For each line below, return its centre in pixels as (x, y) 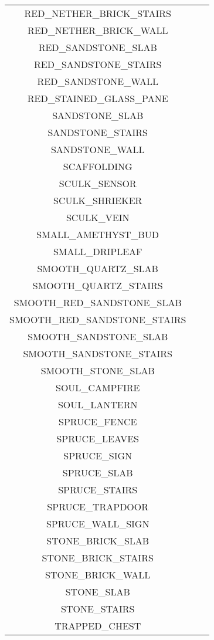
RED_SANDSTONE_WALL (98, 81)
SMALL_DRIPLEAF (98, 251)
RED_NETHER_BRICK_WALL (98, 30)
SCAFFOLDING (98, 166)
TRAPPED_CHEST (98, 626)
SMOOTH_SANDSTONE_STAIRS (98, 353)
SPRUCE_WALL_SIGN (98, 524)
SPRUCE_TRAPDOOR (98, 507)
